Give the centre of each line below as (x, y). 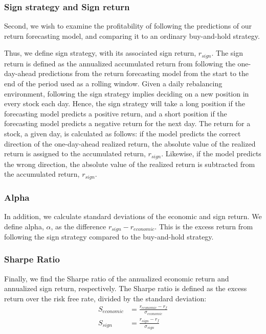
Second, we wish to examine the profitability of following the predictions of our (128, 26)
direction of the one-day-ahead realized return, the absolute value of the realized (130, 143)
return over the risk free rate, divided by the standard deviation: (105, 298)
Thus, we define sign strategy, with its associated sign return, (100, 53)
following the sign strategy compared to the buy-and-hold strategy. (109, 236)
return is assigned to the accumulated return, (75, 153)
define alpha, (24, 226)
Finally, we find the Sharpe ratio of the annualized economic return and (117, 278)
